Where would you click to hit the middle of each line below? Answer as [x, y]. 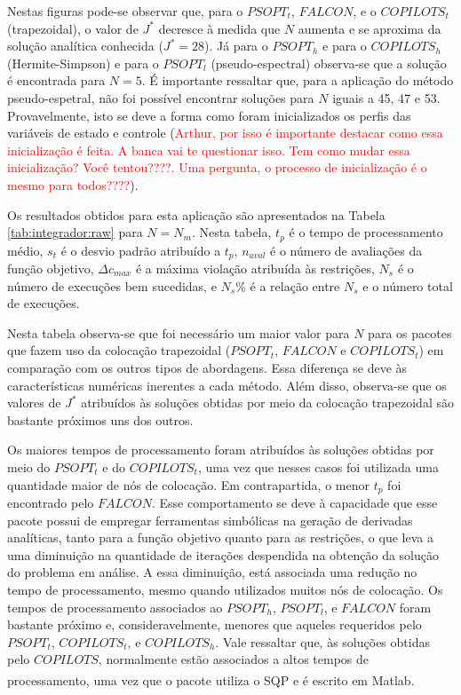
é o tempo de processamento [366, 232]
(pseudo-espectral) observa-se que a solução [329, 63]
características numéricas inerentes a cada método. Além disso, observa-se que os [227, 385]
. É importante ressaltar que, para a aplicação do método [298, 80]
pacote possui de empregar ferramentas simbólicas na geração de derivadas [210, 520]
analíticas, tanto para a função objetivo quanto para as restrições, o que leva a [220, 537]
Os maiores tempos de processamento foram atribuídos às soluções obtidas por [221, 450]
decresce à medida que [219, 28]
